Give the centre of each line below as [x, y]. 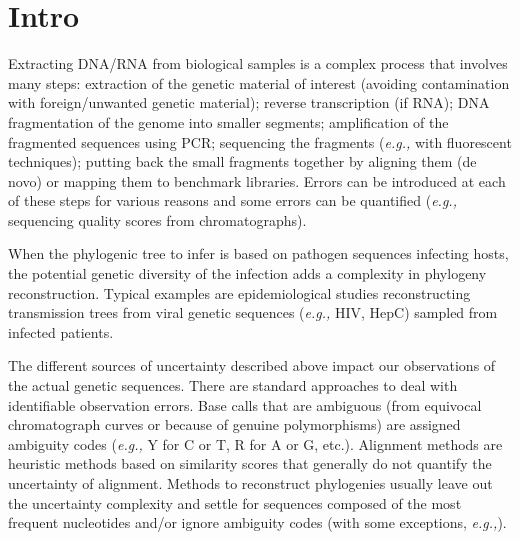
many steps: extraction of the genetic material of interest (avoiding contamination [259, 82]
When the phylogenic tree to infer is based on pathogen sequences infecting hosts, [258, 253]
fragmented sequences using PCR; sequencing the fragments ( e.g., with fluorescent [260, 141]
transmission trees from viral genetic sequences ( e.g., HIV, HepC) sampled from [253, 312]
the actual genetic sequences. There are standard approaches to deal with [233, 385]
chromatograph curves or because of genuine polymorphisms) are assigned [234, 424]
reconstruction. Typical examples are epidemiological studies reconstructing [239, 292]
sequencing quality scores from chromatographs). [157, 219]
